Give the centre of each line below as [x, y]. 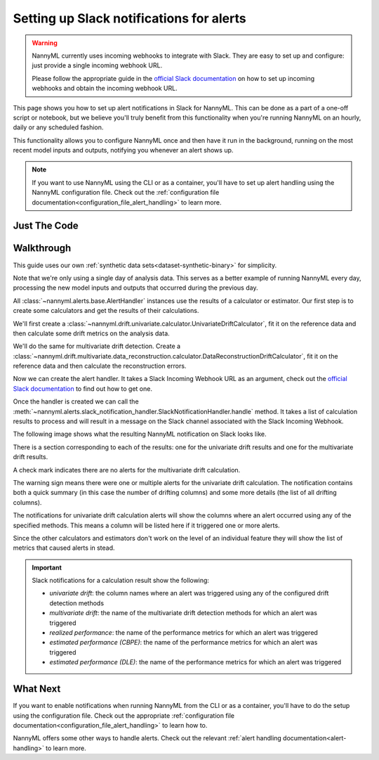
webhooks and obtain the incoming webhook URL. [105, 89]
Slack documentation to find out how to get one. [82, 388]
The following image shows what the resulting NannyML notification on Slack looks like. [140, 434]
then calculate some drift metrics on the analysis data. [91, 333]
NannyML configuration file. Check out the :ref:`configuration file [126, 193]
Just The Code [46, 226]
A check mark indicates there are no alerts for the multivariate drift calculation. [127, 470]
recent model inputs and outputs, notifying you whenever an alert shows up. [123, 150]
